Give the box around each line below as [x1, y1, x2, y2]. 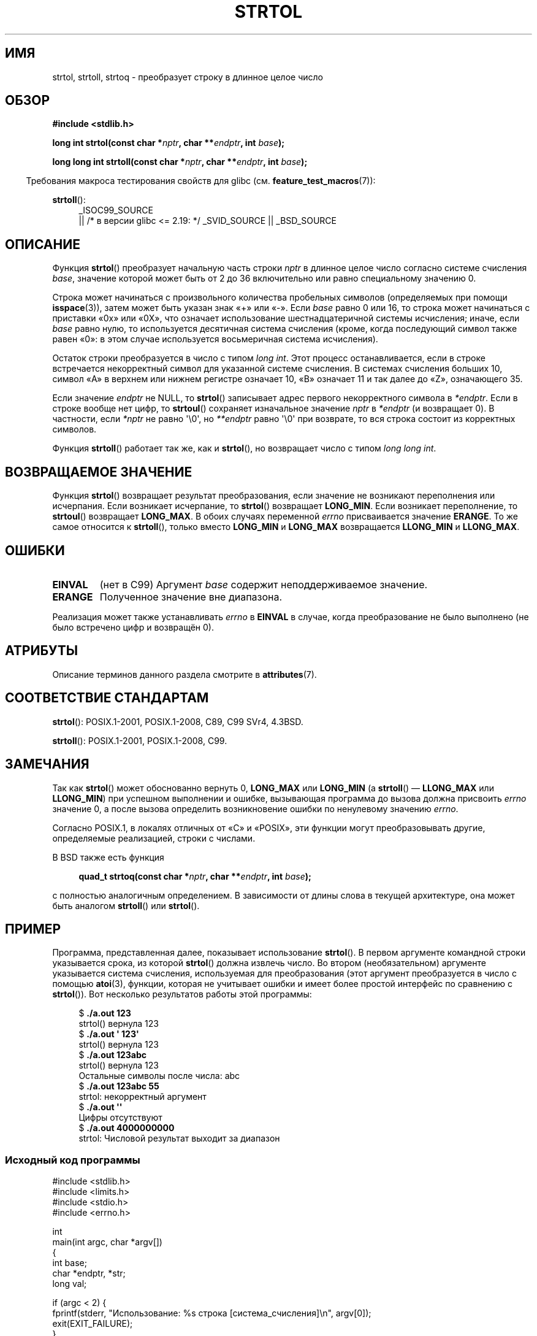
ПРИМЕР [5, 921, 61, 937]
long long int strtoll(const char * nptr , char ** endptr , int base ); [52, 156, 308, 167]
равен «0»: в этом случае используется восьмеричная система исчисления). [52, 334, 378, 345]
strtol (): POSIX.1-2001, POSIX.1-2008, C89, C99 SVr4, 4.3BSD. [52, 716, 303, 727]
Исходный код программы [5, 1153, 140, 1166]
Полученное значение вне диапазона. [99, 590, 283, 603]
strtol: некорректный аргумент [78, 1091, 207, 1102]
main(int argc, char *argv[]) [52, 1237, 162, 1248]
